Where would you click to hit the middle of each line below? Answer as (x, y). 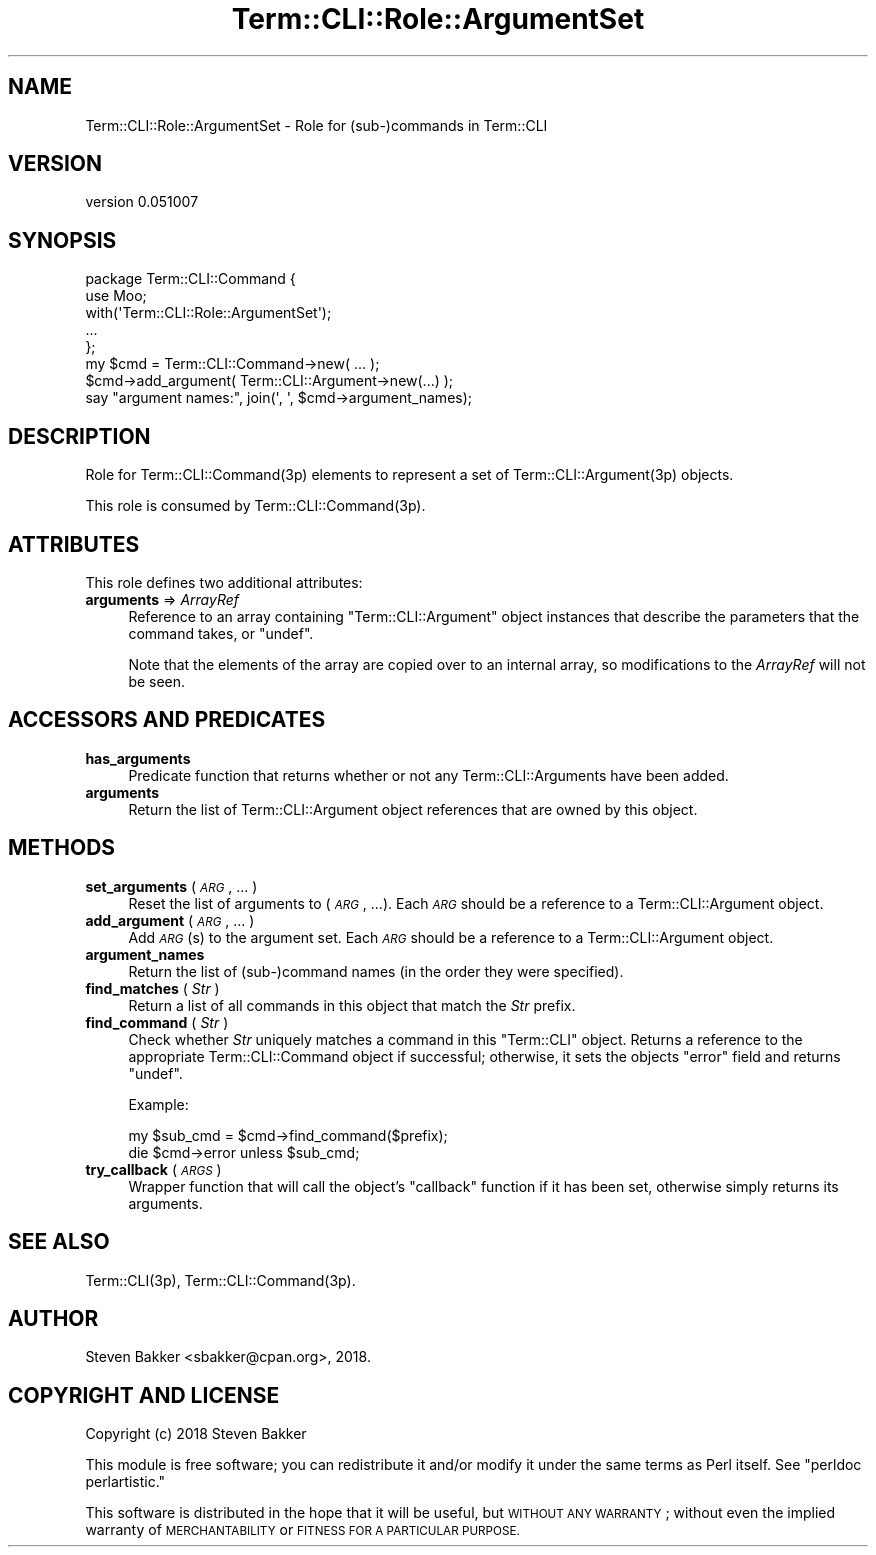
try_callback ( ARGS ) (153, 1169)
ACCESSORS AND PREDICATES (167, 720)
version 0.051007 (142, 202)
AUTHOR (53, 1318)
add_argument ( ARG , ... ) (170, 920)
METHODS (62, 848)
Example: (158, 1104)
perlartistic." (125, 1482)
